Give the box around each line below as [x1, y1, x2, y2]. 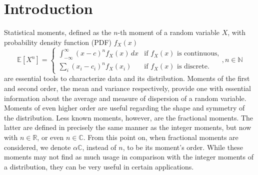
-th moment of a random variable [117, 27, 220, 37]
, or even [37, 132, 64, 142]
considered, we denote [4, 141, 71, 152]
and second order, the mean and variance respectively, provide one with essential [4, 83, 251, 93]
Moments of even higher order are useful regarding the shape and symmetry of [4, 102, 245, 113]
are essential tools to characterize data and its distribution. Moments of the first [4, 73, 250, 83]
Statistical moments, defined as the [4, 27, 111, 37]
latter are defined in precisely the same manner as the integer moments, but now [4, 122, 251, 132]
